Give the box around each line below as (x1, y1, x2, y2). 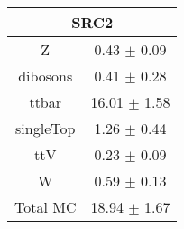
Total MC (14, 196, 77, 217)
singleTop (15, 118, 76, 138)
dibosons (18, 65, 73, 86)
